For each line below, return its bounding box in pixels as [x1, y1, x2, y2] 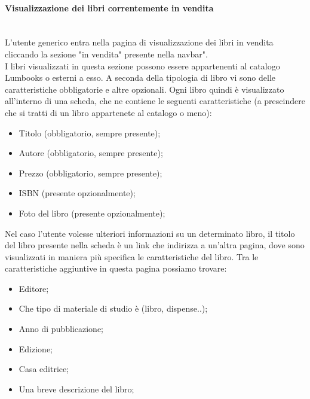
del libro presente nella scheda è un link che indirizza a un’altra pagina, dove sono [5, 239, 305, 251]
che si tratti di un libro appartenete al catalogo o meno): [5, 106, 212, 118]
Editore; [19, 282, 49, 294]
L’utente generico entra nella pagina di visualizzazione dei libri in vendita [5, 36, 274, 48]
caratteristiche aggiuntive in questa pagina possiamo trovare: [5, 262, 227, 275]
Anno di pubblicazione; [19, 322, 104, 335]
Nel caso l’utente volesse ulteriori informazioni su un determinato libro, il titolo [5, 227, 295, 239]
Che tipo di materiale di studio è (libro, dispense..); [19, 302, 208, 315]
